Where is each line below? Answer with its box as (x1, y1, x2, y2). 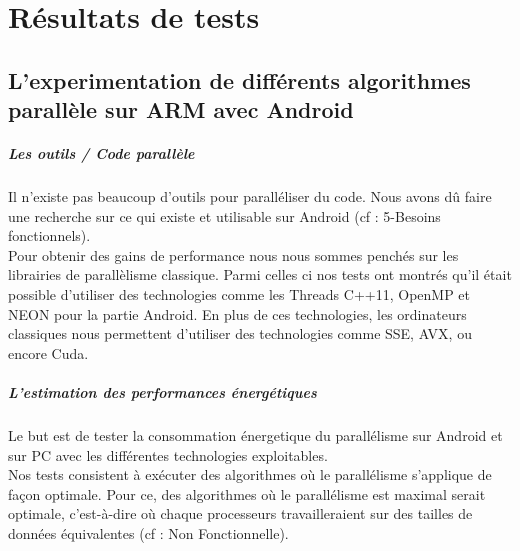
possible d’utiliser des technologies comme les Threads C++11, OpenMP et (8, 284, 470, 305)
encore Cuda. (8, 342, 89, 363)
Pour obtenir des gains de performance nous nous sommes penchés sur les (8, 244, 459, 265)
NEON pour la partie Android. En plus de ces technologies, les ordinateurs (8, 303, 467, 324)
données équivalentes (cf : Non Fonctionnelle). (8, 522, 289, 543)
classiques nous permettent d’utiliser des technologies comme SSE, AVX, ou (8, 323, 472, 344)
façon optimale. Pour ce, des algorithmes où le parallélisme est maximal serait (8, 483, 486, 504)
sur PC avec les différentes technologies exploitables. (8, 444, 328, 465)
